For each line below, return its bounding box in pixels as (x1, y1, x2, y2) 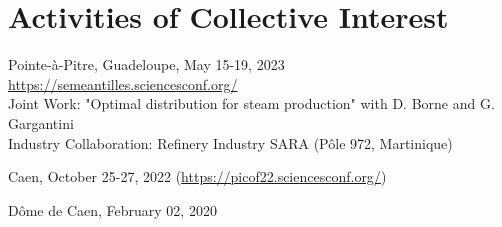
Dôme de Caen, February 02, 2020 (8, 199, 217, 220)
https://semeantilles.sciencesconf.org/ (8, 73, 238, 94)
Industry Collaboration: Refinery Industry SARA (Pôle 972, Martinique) (8, 132, 453, 153)
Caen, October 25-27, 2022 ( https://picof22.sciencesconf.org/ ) (8, 166, 387, 187)
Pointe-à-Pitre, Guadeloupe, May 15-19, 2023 (8, 54, 285, 75)
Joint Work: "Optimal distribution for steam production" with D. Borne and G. (8, 93, 495, 114)
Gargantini (8, 112, 74, 133)
